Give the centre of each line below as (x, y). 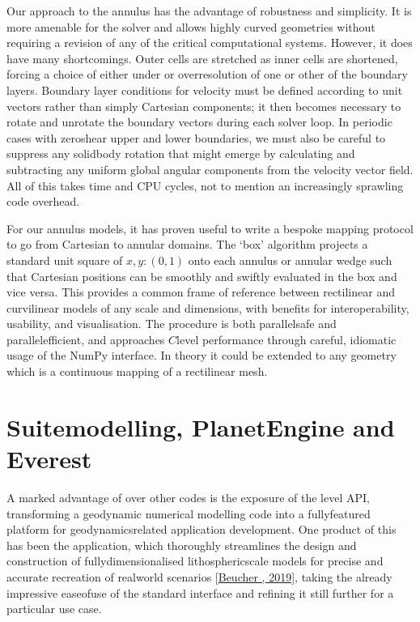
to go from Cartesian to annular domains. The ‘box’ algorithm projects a (187, 244)
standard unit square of (65, 260)
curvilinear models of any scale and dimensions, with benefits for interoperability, (208, 307)
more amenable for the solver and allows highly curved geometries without (191, 26)
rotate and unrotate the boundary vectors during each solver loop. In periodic (199, 122)
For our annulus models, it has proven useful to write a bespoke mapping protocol (210, 228)
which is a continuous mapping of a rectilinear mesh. (137, 371)
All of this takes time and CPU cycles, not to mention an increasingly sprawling (205, 185)
